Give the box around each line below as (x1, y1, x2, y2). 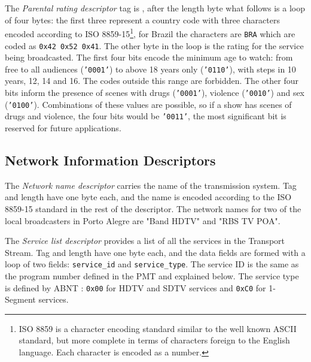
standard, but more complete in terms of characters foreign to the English (19, 334, 290, 346)
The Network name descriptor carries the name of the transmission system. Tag (5, 179, 297, 191)
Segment (5, 293, 36, 306)
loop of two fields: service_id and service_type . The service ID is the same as (5, 258, 299, 270)
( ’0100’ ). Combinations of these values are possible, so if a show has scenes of (5, 98, 292, 110)
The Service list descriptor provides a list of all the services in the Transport (5, 234, 285, 247)
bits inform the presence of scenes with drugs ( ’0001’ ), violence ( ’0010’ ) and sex (5, 86, 305, 98)
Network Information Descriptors (5, 150, 216, 169)
